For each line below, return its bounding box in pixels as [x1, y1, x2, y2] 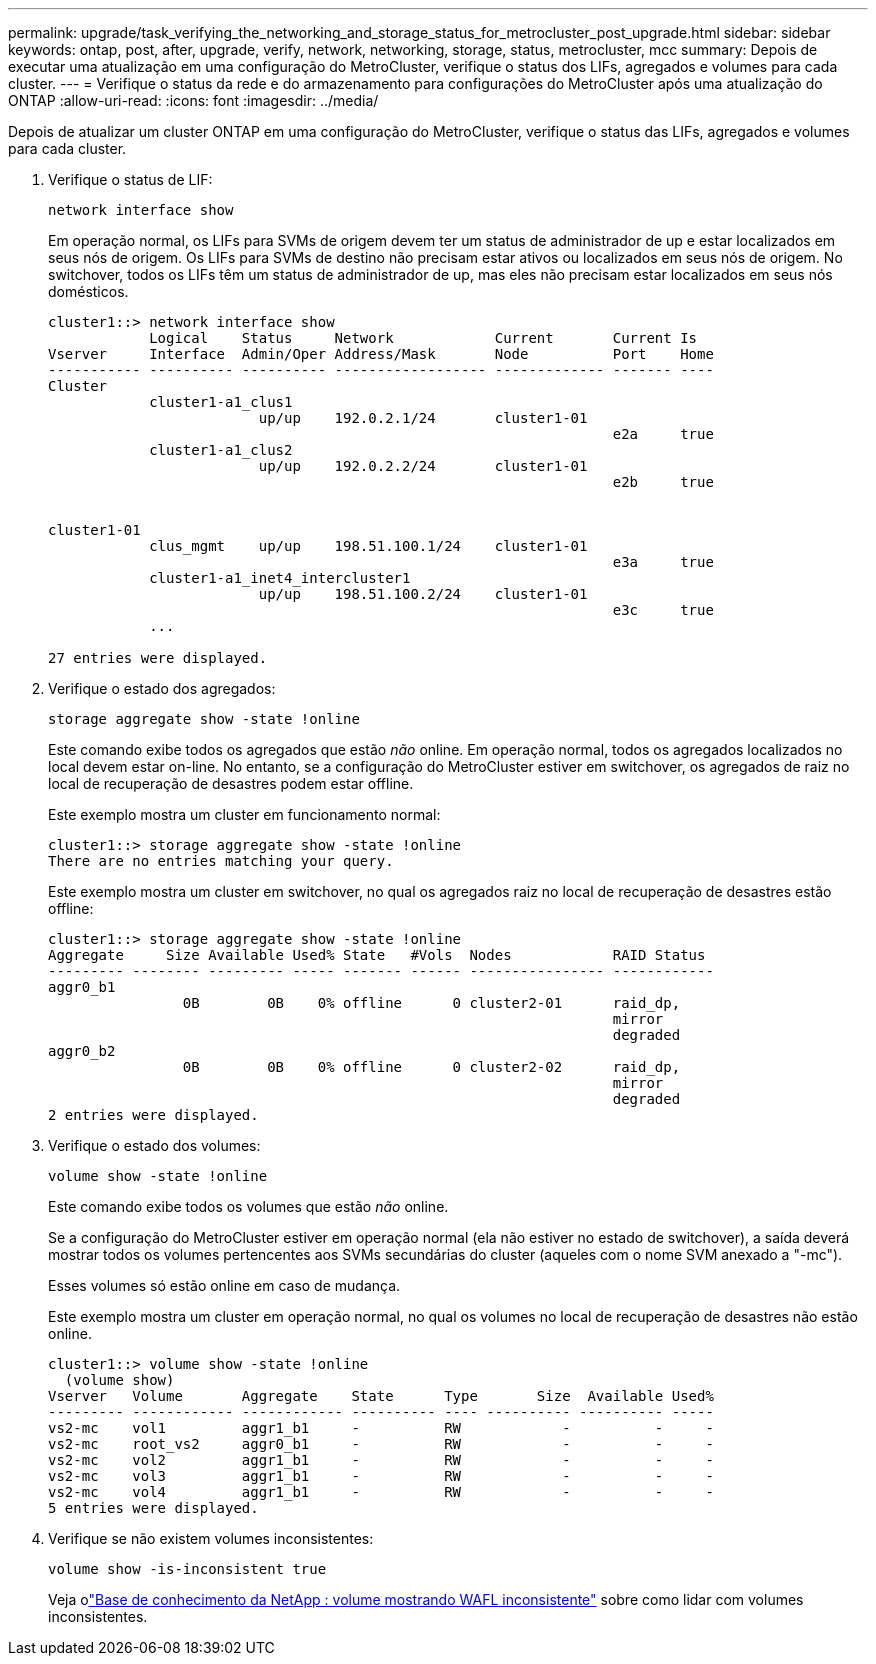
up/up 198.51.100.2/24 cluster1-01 [258, 586, 588, 602]
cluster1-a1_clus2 [149, 442, 293, 458]
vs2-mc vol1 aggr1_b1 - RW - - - [48, 1420, 714, 1436]
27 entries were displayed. [48, 650, 268, 666]
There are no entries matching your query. [48, 853, 394, 869]
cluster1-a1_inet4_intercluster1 [149, 570, 411, 586]
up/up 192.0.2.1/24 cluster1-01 [258, 410, 588, 426]
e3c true [612, 602, 714, 618]
